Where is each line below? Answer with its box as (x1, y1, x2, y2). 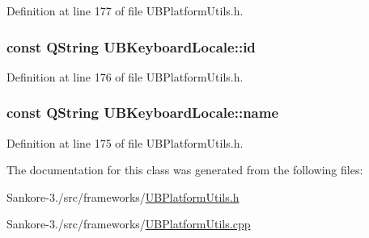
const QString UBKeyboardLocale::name (6, 102, 279, 123)
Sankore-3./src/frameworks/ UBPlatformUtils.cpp (6, 215, 251, 232)
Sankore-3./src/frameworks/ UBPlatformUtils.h (6, 188, 240, 205)
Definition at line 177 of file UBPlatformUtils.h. (6, 2, 244, 19)
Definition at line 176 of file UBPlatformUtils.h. (6, 68, 244, 85)
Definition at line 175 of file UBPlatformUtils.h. (6, 134, 244, 151)
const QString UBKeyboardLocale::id (6, 36, 256, 56)
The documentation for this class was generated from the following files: (6, 161, 363, 178)
